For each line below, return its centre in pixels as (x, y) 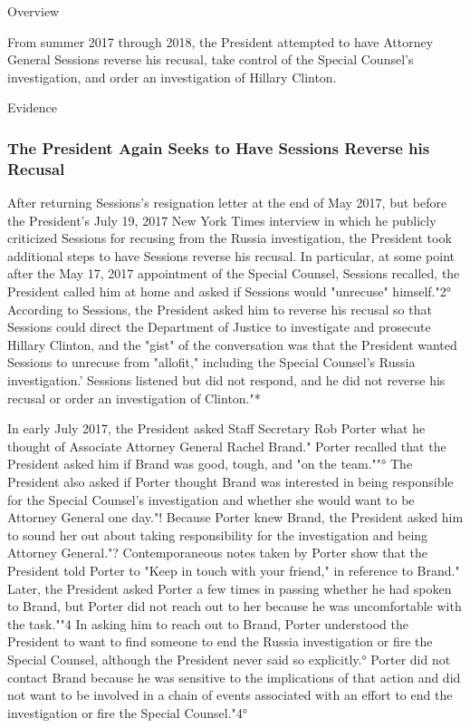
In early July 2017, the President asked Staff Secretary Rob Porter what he (216, 428)
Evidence (33, 107)
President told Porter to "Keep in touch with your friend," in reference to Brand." (234, 570)
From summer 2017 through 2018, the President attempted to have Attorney (221, 41)
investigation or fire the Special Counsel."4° (128, 712)
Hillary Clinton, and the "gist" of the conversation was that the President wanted (232, 344)
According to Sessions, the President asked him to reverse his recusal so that (220, 309)
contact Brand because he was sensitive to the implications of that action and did (234, 677)
